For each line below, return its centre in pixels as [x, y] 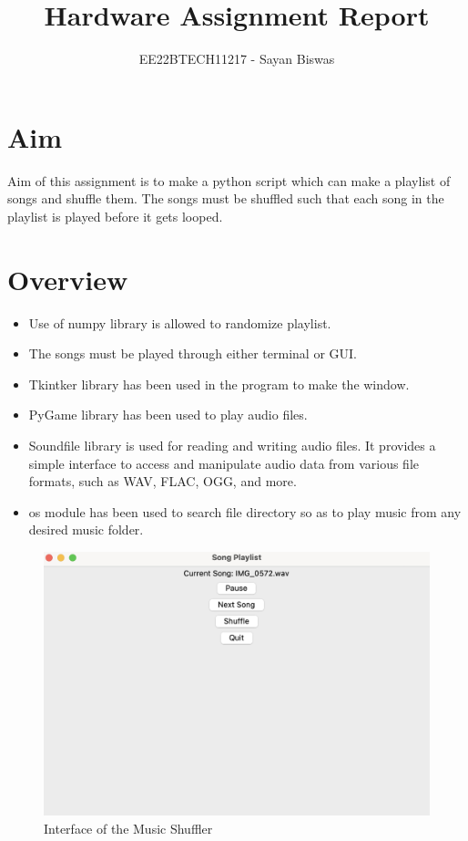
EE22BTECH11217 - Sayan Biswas [237, 59]
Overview [68, 279]
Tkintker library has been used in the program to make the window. [219, 384]
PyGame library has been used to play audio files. [168, 415]
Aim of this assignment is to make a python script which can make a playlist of [229, 180]
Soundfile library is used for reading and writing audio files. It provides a [232, 445]
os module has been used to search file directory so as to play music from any [245, 511]
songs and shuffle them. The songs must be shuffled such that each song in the [226, 198]
